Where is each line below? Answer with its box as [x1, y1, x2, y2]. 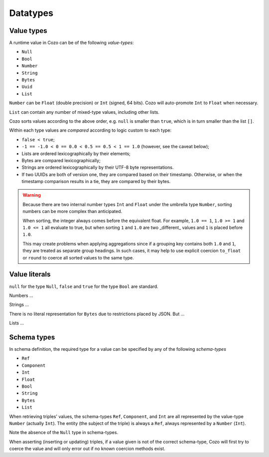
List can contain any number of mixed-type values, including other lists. [9, 109, 159, 115]
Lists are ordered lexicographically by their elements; [21, 150, 131, 157]
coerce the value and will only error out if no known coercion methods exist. [9, 446, 165, 452]
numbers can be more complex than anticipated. [22, 209, 123, 215]
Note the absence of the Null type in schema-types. [9, 430, 119, 436]
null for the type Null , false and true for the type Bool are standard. [9, 283, 159, 289]
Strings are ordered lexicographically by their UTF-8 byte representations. [21, 165, 174, 171]
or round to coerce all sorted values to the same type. [22, 254, 134, 260]
